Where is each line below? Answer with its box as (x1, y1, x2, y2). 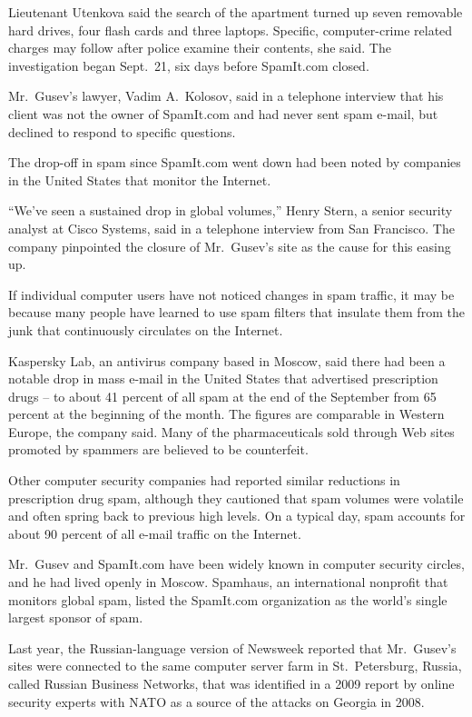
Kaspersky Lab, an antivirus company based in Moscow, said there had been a (8, 351, 446, 370)
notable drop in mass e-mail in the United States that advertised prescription (8, 369, 438, 388)
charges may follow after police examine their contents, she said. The (8, 38, 391, 57)
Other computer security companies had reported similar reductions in (8, 471, 400, 490)
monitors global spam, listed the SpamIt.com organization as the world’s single (8, 590, 447, 609)
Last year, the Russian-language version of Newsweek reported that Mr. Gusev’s (8, 638, 457, 657)
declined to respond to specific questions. (8, 122, 236, 141)
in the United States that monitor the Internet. (8, 170, 271, 189)
